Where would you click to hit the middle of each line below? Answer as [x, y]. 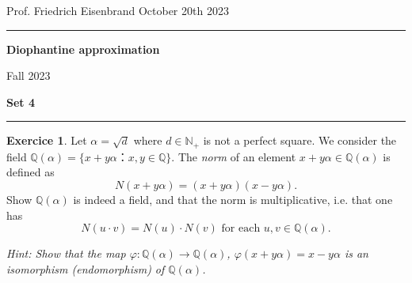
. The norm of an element [234, 156]
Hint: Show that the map [66, 253]
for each [241, 229]
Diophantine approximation [83, 49]
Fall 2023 [29, 75]
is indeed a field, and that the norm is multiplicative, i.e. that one [233, 200]
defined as [31, 172]
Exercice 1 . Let [47, 140]
